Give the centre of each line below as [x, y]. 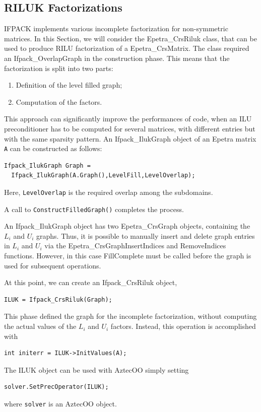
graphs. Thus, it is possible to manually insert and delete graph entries [146, 235]
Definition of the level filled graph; [69, 85]
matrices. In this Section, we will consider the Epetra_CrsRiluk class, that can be [130, 38]
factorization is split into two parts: [59, 68]
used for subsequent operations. [53, 265]
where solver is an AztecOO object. [60, 404]
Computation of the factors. [59, 101]
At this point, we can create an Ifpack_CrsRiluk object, [91, 282]
